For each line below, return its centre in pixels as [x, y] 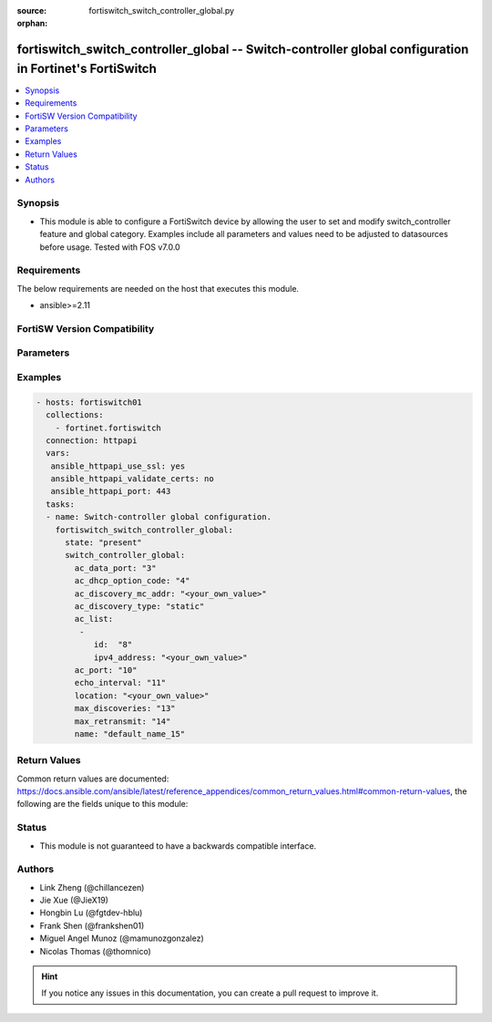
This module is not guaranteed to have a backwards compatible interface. [178, 846]
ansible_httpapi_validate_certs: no [132, 479]
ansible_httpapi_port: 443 [111, 491]
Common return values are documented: [93, 779]
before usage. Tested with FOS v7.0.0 [110, 247]
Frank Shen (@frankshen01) [92, 925]
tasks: [61, 504]
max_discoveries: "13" [125, 708]
